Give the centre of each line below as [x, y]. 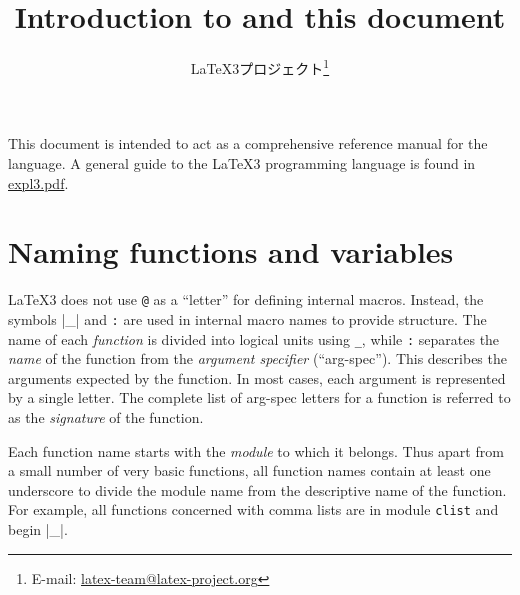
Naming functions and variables [231, 251]
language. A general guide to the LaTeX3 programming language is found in [242, 162]
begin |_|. [38, 529]
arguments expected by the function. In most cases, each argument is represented [257, 377]
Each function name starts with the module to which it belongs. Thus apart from [256, 450]
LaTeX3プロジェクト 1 [260, 66]
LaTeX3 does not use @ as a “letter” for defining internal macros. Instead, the [246, 299]
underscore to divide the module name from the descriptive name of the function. [257, 489]
